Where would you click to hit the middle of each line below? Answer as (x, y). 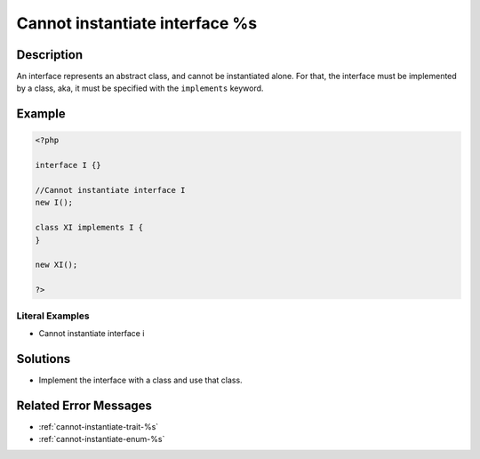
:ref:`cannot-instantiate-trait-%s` (99, 426)
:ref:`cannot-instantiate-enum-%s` (102, 439)
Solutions (44, 359)
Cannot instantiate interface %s (137, 23)
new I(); (54, 203)
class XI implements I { (89, 228)
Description (50, 55)
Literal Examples (53, 316)
